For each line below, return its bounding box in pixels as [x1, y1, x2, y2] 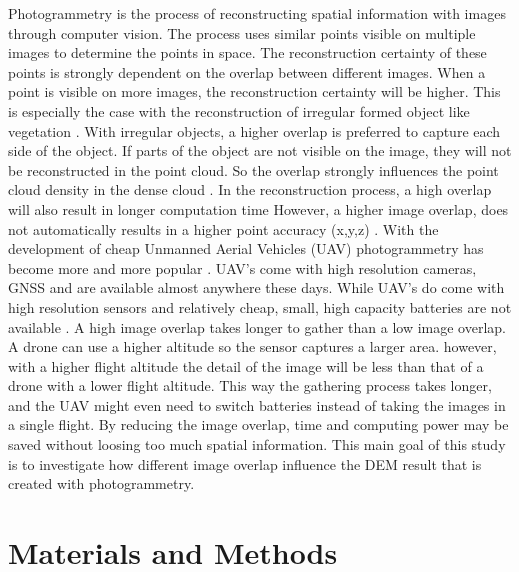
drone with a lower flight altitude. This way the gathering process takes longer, [8, 375, 492, 396]
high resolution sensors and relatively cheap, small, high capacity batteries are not [8, 296, 512, 317]
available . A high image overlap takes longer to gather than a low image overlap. [8, 316, 506, 337]
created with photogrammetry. [8, 473, 195, 494]
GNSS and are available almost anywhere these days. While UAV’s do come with [8, 277, 505, 298]
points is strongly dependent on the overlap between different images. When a [8, 61, 486, 82]
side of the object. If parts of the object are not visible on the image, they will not [8, 140, 512, 161]
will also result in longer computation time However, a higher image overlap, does [8, 198, 509, 219]
